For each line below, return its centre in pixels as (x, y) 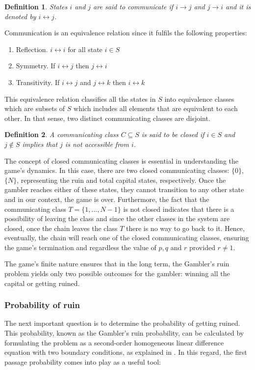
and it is (238, 6)
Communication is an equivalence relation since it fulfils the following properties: (126, 33)
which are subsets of (35, 108)
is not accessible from (97, 144)
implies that (40, 144)
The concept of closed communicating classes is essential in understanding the (121, 160)
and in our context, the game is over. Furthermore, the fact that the (107, 199)
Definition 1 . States (36, 6)
